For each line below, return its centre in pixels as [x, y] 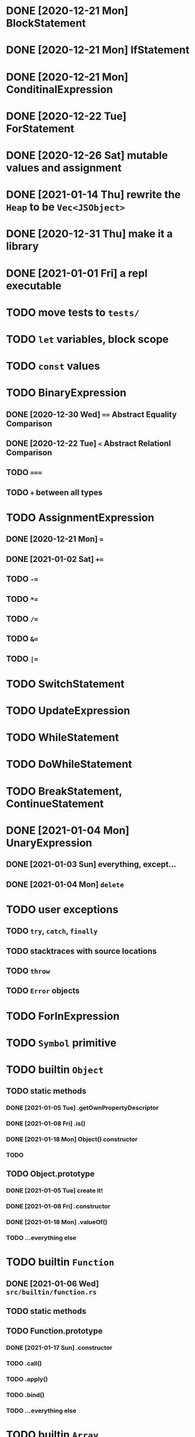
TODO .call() [24, 1364]
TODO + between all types [54, 493]
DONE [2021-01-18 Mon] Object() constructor [72, 1139]
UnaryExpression [49, 843]
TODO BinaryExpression [66, 393]
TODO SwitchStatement [65, 684]
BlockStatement [46, 23]
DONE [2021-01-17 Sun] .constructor [59, 1348]
